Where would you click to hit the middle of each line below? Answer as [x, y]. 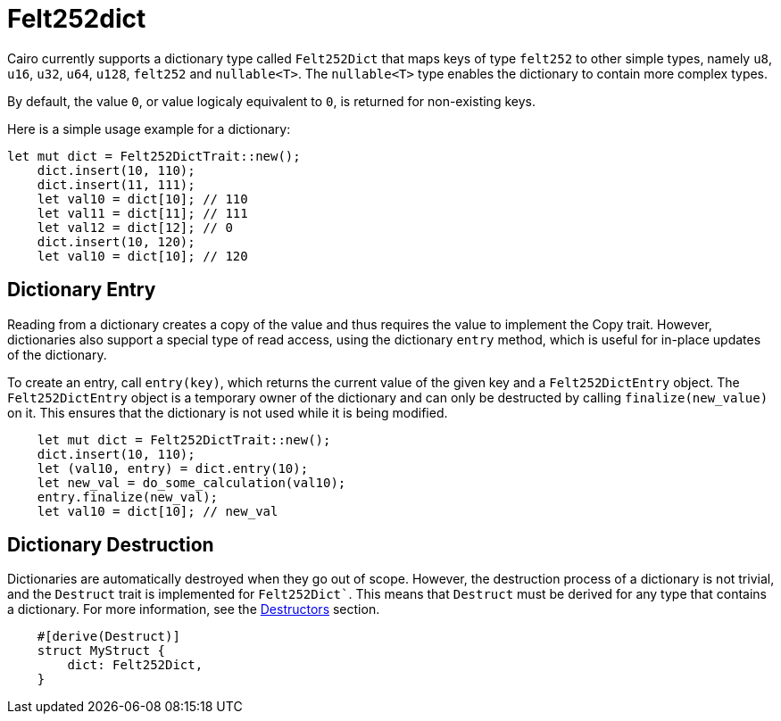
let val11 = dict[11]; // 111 [142, 213]
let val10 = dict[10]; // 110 [142, 199]
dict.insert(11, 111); [116, 184]
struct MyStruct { [101, 651]
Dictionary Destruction [111, 545]
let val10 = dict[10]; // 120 [142, 256]
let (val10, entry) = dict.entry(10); [173, 468]
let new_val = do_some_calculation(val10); [191, 482]
